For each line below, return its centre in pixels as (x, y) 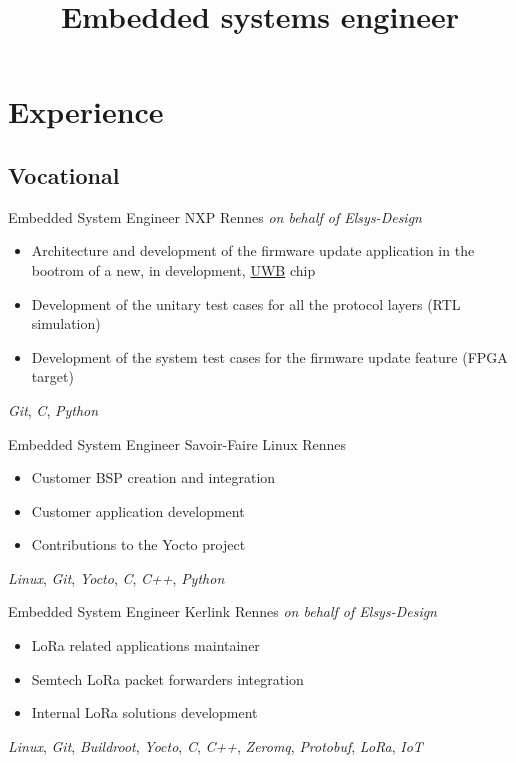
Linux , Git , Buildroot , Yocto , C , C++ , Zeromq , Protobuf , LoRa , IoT (215, 745)
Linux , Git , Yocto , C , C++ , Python (116, 577)
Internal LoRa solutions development (144, 712)
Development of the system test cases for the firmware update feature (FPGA (269, 356)
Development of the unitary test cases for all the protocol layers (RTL (246, 303)
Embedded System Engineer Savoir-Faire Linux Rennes (177, 443)
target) (52, 376)
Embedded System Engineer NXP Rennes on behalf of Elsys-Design (215, 216)
